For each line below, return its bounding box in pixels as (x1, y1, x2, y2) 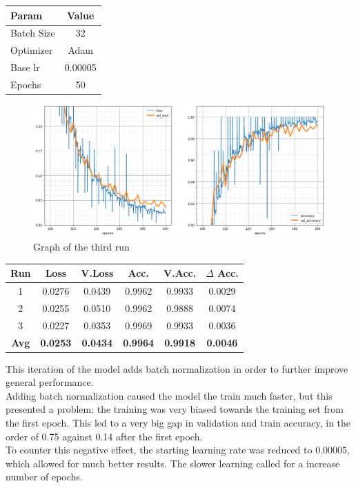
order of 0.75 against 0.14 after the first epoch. (6, 429, 203, 443)
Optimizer (10, 43, 53, 57)
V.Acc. (164, 266, 197, 280)
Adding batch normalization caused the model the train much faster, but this (6, 388, 333, 402)
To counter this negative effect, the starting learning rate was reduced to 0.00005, (6, 442, 350, 457)
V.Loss (81, 266, 114, 280)
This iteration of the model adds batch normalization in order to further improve (6, 361, 348, 375)
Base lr (10, 60, 40, 75)
